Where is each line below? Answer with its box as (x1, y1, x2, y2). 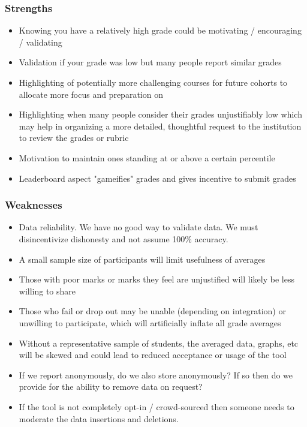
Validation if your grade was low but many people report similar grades (19, 56, 282, 68)
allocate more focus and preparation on (19, 88, 163, 100)
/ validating (19, 35, 62, 48)
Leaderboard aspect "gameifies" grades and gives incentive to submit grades (19, 172, 296, 184)
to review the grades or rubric (19, 131, 129, 144)
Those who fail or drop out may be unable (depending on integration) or (19, 305, 286, 317)
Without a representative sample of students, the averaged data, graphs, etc (19, 336, 299, 349)
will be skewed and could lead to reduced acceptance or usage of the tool (19, 348, 287, 361)
